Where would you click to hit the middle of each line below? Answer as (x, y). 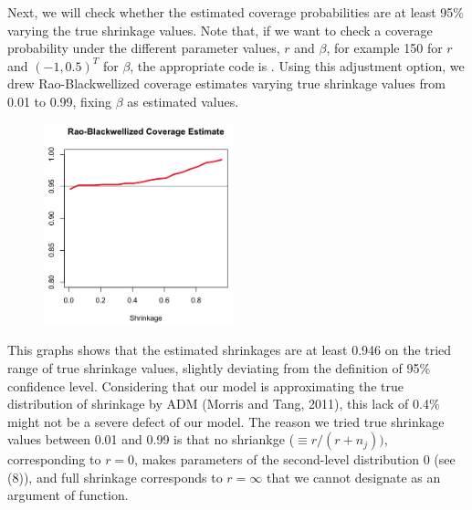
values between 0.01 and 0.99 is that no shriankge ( (151, 439)
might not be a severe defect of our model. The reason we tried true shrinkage (226, 421)
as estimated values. (183, 101)
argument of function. (68, 495)
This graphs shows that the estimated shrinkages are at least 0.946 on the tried (230, 350)
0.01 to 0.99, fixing (59, 101)
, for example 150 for (384, 48)
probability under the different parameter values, (144, 48)
